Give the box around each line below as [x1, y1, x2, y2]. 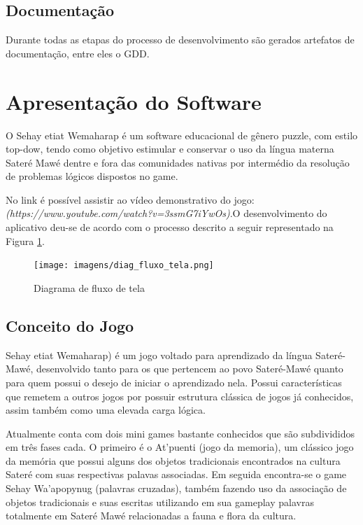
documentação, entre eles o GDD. [6, 45, 150, 60]
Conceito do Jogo [6, 314, 134, 336]
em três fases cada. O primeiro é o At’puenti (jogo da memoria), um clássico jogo [6, 440, 354, 454]
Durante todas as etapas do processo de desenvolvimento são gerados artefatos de [6, 32, 355, 47]
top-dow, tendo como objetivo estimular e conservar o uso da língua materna [6, 141, 334, 156]
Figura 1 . [6, 233, 45, 248]
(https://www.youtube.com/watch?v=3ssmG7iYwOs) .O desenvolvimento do [6, 206, 327, 220]
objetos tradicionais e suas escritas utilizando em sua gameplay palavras [6, 494, 314, 509]
